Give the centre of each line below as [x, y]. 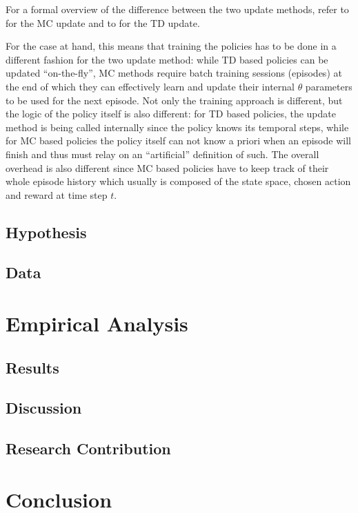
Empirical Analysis [97, 323]
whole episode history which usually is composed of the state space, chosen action [178, 181]
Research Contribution [88, 448]
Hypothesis [46, 232]
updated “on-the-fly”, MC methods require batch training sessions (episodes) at [174, 73]
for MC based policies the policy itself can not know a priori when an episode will [178, 141]
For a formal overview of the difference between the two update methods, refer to [177, 9]
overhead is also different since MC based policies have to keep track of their [167, 167]
